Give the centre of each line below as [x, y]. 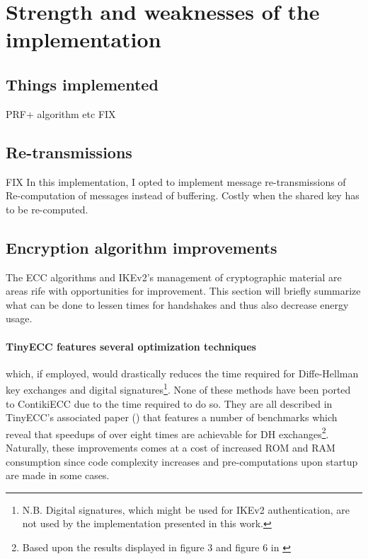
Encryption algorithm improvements [142, 247]
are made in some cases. [58, 475]
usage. [19, 318]
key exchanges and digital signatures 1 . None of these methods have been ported [178, 388]
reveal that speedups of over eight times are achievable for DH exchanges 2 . [167, 433]
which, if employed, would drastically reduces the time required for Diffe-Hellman [182, 373]
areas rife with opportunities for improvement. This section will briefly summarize [183, 291]
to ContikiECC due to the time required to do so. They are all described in [169, 403]
